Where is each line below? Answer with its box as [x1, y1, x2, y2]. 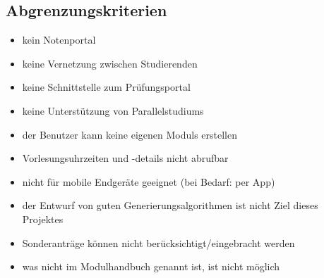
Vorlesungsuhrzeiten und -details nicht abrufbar [22, 151, 229, 165]
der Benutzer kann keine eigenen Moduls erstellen [22, 127, 237, 141]
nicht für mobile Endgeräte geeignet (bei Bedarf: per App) [22, 174, 275, 189]
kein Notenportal [22, 32, 96, 47]
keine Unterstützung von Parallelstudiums [22, 103, 204, 118]
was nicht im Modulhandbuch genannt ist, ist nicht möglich [22, 259, 280, 274]
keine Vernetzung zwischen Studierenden [22, 56, 198, 70]
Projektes [22, 211, 64, 226]
